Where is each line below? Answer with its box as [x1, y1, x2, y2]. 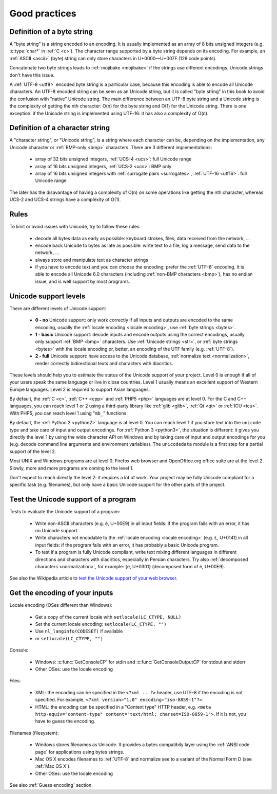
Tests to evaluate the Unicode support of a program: [9, 509, 121, 515]
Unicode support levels [9, 292, 86, 300]
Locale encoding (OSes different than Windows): [9, 602, 113, 608]
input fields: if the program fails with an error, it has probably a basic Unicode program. [35, 542, 219, 548]
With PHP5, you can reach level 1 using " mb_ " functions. [9, 410, 128, 416]
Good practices [9, 8, 76, 19]
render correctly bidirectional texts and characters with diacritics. [35, 360, 174, 366]
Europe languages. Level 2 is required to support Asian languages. [9, 386, 150, 392]
